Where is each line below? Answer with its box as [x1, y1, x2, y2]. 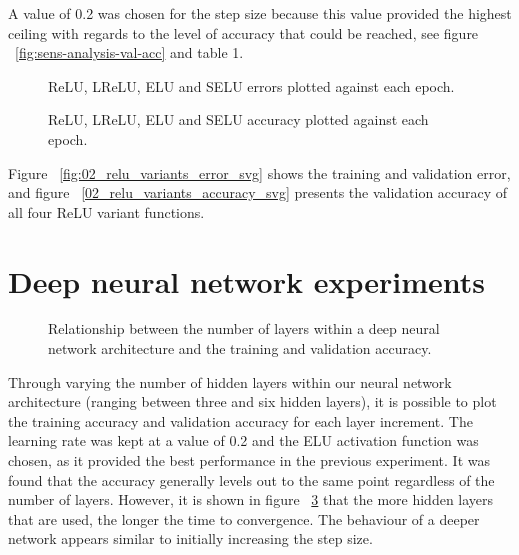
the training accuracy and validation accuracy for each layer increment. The [8, 410, 473, 431]
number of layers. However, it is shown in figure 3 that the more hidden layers [8, 489, 494, 510]
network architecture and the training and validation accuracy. [48, 338, 432, 359]
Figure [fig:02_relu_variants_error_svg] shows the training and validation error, [8, 162, 511, 183]
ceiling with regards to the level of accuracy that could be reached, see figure [8, 22, 479, 43]
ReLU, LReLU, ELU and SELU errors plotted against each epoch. [48, 75, 455, 96]
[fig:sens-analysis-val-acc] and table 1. [15, 42, 244, 63]
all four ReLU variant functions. [8, 201, 205, 222]
